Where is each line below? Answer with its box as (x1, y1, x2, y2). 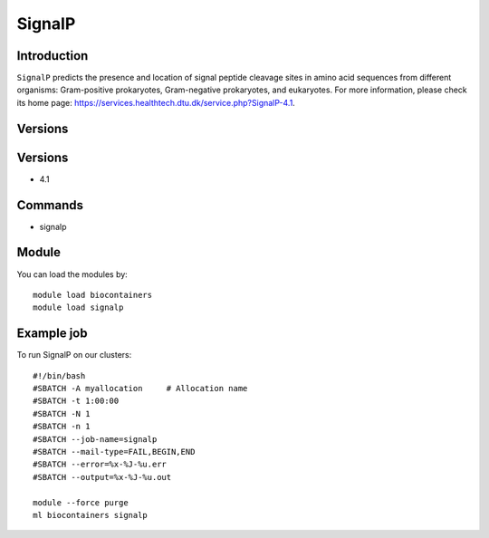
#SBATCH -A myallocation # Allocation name (33, 383, 248, 394)
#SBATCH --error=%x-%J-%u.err (33, 459, 168, 470)
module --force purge (33, 497, 129, 507)
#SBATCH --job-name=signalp (33, 434, 158, 444)
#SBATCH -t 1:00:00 (33, 396, 120, 407)
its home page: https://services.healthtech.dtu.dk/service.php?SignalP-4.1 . (16, 97, 296, 108)
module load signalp (33, 303, 124, 312)
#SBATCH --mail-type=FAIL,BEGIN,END (33, 447, 196, 456)
